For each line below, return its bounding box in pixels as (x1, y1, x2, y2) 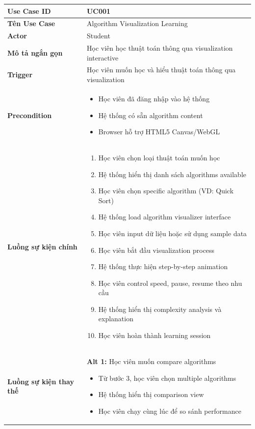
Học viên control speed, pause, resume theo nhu (98, 277, 242, 288)
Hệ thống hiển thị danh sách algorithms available (98, 169, 246, 179)
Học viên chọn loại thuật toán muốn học (98, 152, 220, 162)
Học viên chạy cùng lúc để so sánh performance (98, 405, 241, 416)
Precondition (7, 110, 52, 120)
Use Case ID (7, 5, 51, 16)
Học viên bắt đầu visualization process (98, 245, 215, 255)
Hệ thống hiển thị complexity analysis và (98, 304, 222, 314)
